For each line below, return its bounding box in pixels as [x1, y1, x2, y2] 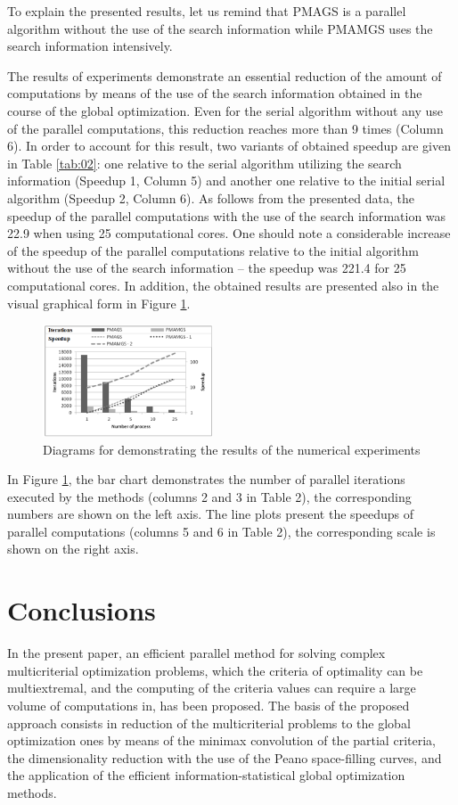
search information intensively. [7, 37, 173, 55]
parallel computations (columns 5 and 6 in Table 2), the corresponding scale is [7, 522, 436, 540]
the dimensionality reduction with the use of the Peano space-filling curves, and [7, 748, 442, 767]
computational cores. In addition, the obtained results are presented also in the [7, 275, 439, 294]
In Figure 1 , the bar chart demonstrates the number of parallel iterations [7, 470, 405, 489]
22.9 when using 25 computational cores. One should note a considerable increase [7, 224, 451, 242]
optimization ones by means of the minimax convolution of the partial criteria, [7, 731, 436, 750]
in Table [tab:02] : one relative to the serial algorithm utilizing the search [7, 153, 402, 172]
